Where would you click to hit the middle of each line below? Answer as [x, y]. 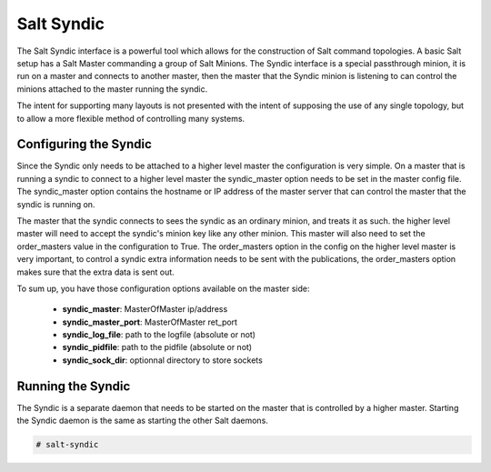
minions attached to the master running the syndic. [112, 89]
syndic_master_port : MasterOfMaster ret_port [150, 322]
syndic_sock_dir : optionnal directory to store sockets [162, 360]
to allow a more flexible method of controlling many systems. [131, 118]
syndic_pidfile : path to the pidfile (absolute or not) [157, 347]
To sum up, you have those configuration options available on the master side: [163, 288]
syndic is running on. [56, 204]
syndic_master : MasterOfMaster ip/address [145, 309]
